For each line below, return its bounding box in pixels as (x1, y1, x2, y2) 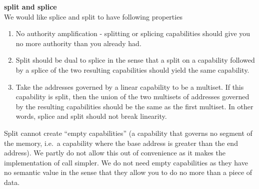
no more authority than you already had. (15, 38, 141, 48)
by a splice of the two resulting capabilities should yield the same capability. (15, 64, 249, 75)
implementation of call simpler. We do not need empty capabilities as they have (4, 157, 248, 167)
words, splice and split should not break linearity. (15, 111, 167, 121)
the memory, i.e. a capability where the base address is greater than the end (4, 137, 238, 148)
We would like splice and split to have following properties (4, 11, 182, 22)
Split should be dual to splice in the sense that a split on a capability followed (15, 55, 255, 65)
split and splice (4, 2, 57, 12)
